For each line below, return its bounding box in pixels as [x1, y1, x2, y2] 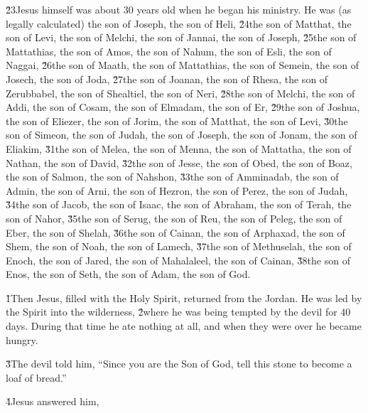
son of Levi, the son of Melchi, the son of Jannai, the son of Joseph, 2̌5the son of [6, 30, 357, 45]
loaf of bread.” [6, 370, 67, 385]
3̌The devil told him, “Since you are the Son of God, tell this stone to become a [6, 356, 352, 371]
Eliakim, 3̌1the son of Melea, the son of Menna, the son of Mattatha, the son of [6, 141, 352, 156]
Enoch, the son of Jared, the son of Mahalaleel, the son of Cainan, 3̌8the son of [6, 252, 350, 267]
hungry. [6, 332, 38, 347]
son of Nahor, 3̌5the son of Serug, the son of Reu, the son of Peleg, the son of [6, 210, 342, 225]
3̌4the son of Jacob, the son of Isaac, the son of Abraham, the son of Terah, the [6, 197, 352, 212]
